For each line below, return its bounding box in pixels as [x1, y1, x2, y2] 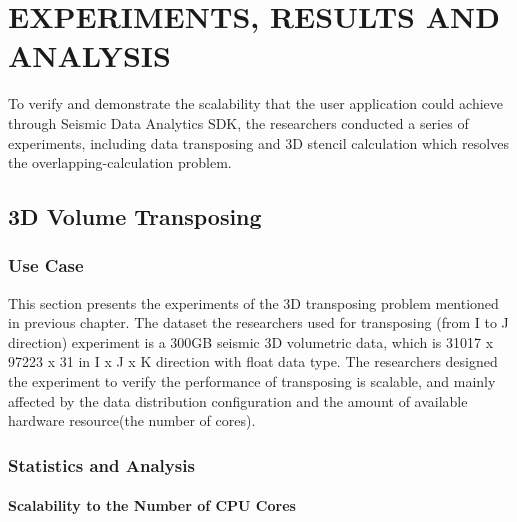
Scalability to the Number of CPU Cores [8, 495, 296, 516]
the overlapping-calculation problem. [8, 152, 232, 173]
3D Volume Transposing [8, 201, 262, 232]
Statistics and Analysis [8, 452, 195, 477]
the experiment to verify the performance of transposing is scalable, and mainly [8, 371, 496, 392]
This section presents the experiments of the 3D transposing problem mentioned [8, 292, 499, 313]
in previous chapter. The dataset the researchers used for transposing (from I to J [8, 312, 509, 333]
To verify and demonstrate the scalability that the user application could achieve [8, 93, 504, 114]
